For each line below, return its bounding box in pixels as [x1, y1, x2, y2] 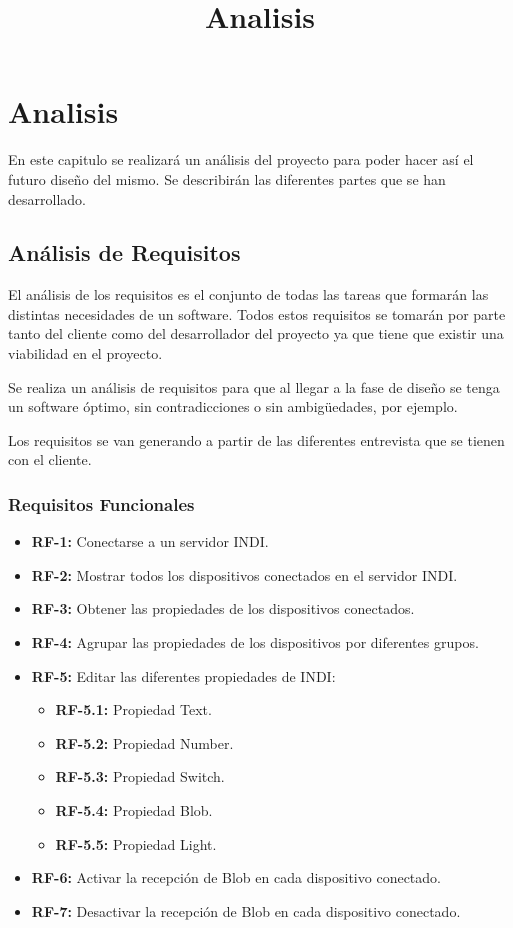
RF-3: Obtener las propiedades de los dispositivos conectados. [31, 598, 415, 619]
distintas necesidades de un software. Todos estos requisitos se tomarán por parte [8, 303, 506, 324]
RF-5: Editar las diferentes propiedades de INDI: [31, 665, 336, 686]
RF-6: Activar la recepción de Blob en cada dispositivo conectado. [31, 867, 441, 888]
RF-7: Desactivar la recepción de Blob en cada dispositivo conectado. [31, 900, 461, 921]
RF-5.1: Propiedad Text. [55, 699, 212, 720]
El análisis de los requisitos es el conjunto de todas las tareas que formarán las [8, 284, 489, 305]
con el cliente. [8, 449, 92, 470]
